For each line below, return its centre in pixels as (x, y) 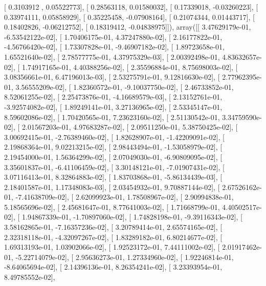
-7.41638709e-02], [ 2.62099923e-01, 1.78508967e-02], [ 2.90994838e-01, (125, 197)
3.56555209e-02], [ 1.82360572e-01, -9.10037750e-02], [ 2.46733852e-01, (125, 87)
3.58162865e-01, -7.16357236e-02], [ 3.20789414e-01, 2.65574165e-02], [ (113, 227)
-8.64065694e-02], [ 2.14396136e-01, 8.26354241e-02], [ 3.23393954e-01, (113, 267)
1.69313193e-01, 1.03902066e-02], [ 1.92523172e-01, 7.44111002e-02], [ (112, 247)
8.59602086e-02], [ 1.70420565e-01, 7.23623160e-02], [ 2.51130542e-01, (112, 117)
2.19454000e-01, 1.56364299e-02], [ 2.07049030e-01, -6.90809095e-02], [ (113, 157)
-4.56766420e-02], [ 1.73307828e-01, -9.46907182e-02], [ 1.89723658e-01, (114, 47)
